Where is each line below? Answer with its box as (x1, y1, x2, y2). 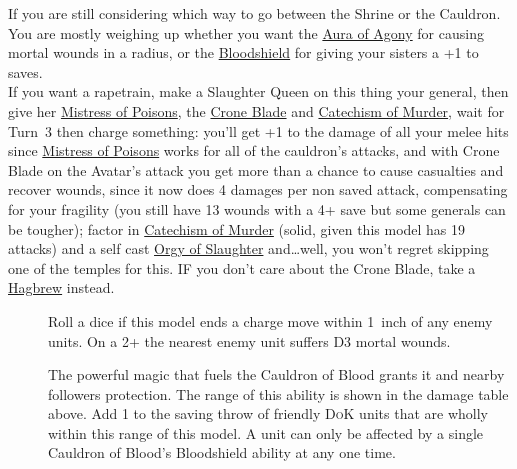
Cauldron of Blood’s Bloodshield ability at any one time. (48, 442, 396, 463)
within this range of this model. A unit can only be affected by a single (48, 422, 484, 443)
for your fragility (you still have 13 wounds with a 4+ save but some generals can (8, 198, 506, 219)
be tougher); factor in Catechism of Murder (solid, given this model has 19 (8, 218, 466, 239)
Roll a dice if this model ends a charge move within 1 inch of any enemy (48, 310, 493, 331)
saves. (8, 61, 43, 82)
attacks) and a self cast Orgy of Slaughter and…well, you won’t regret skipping (8, 238, 489, 259)
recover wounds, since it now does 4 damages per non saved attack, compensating (8, 179, 508, 200)
